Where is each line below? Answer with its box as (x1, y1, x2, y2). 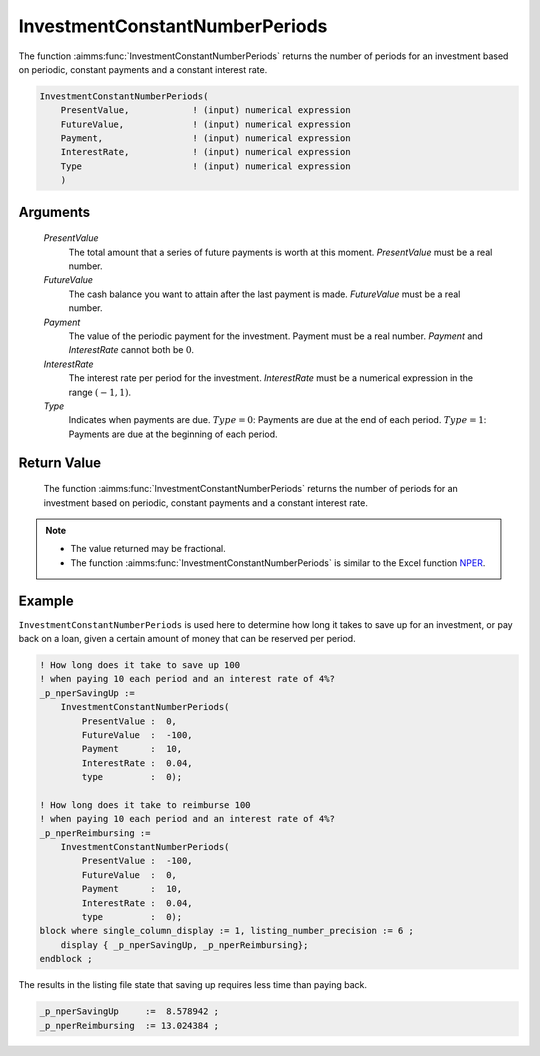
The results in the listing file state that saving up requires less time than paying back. (18, 979, 367, 991)
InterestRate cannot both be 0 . (68, 344, 195, 356)
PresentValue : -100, (81, 855, 194, 867)
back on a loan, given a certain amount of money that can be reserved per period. (18, 633, 356, 644)
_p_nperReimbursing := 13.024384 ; (39, 1020, 220, 1031)
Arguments (18, 203, 91, 220)
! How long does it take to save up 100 (39, 659, 240, 670)
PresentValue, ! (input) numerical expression (60, 105, 351, 116)
